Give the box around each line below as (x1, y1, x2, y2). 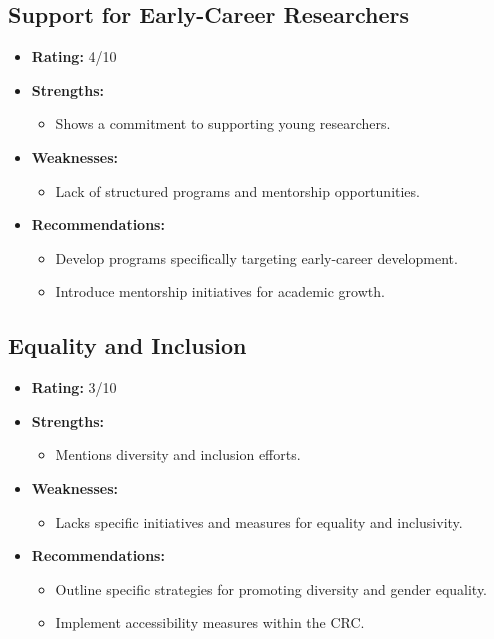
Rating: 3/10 (31, 377, 117, 398)
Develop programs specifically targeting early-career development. (55, 247, 458, 268)
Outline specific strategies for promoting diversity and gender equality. (55, 578, 488, 599)
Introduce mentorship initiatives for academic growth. (55, 281, 385, 302)
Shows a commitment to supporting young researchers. (55, 113, 391, 134)
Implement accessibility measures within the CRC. (55, 612, 365, 633)
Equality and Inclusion (8, 330, 247, 361)
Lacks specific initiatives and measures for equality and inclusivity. (55, 511, 463, 532)
